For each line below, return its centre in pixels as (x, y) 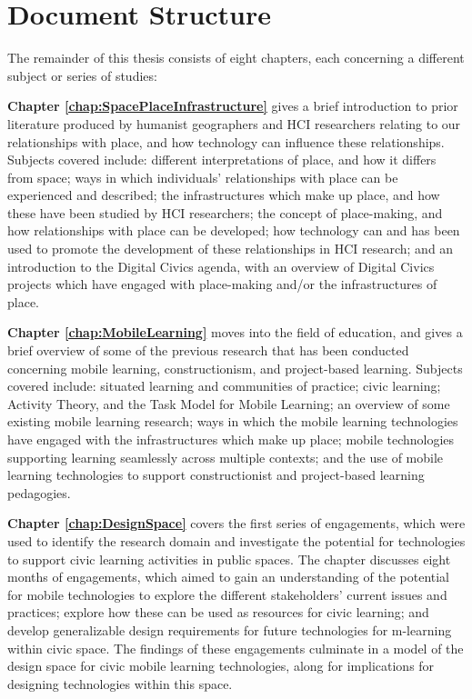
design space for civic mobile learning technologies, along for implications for (221, 666)
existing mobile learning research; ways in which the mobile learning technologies (233, 421)
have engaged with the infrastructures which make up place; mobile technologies (231, 439)
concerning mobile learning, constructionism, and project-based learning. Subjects (235, 368)
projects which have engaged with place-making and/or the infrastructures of (222, 284)
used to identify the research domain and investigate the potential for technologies (236, 540)
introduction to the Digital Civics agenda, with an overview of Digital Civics (221, 266)
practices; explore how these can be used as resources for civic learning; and (218, 612)
